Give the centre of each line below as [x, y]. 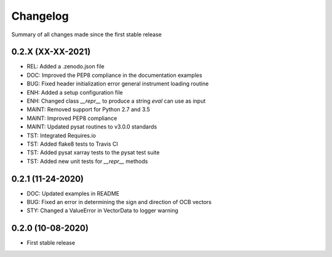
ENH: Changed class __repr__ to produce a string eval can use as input [116, 101]
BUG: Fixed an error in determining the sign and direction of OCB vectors [119, 202]
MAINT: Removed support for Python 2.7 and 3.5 [89, 109]
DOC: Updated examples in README [73, 193]
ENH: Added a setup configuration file [75, 92]
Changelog [40, 16]
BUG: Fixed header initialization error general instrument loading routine [118, 84]
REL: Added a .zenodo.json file [65, 66]
